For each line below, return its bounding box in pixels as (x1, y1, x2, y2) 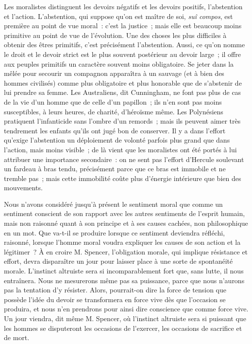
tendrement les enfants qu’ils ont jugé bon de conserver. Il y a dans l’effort (4, 125, 226, 135)
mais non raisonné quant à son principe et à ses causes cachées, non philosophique (4, 218, 248, 228)
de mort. (4, 332, 30, 343)
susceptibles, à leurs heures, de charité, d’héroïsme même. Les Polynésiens (4, 106, 223, 116)
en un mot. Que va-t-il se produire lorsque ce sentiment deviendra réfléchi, (4, 227, 225, 237)
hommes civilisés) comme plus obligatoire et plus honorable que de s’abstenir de (4, 77, 242, 88)
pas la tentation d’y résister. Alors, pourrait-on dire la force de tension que (4, 285, 227, 295)
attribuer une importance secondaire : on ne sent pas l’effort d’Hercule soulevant (4, 154, 244, 164)
